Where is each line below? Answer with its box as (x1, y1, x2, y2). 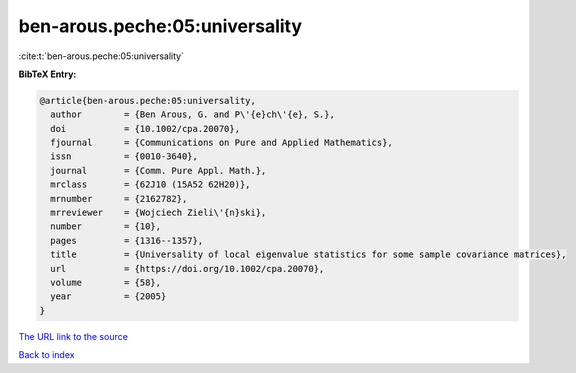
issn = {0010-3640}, (50, 151, 199, 162)
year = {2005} (50, 291, 167, 302)
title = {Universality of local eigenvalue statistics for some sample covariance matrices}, (50, 249, 567, 260)
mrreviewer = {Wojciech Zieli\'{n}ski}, (50, 207, 267, 219)
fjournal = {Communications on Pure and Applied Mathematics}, (50, 137, 394, 149)
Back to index (18, 349, 75, 361)
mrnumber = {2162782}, (50, 193, 188, 204)
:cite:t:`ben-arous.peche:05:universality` (18, 50, 185, 62)
